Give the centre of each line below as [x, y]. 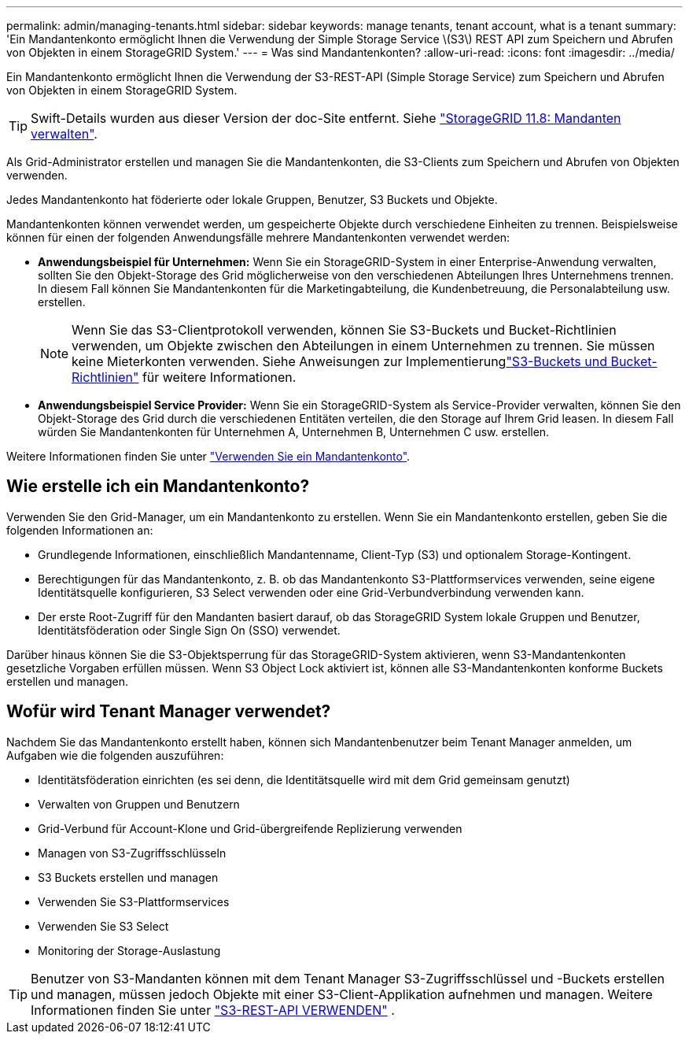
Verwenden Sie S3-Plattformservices [134, 901]
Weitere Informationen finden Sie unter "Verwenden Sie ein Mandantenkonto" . [208, 456]
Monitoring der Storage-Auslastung [129, 950]
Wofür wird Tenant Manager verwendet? [169, 712]
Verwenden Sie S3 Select [103, 926]
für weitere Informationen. [219, 377]
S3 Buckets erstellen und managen [128, 877]
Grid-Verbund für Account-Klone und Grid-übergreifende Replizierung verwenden [250, 828]
